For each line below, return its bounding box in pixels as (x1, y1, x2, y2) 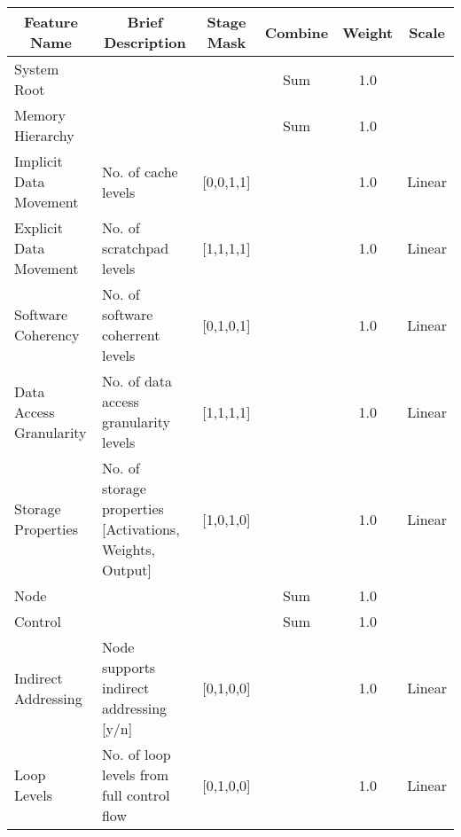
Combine (264, 21, 329, 43)
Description (104, 32, 186, 52)
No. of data (101, 371, 173, 391)
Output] (101, 559, 152, 580)
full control (101, 785, 170, 805)
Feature (24, 12, 78, 32)
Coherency (14, 325, 80, 345)
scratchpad (101, 238, 169, 258)
